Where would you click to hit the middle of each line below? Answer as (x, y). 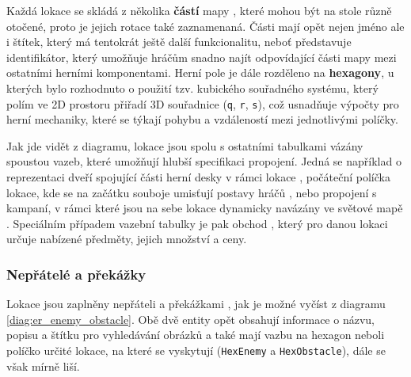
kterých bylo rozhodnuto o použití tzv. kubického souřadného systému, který (192, 88)
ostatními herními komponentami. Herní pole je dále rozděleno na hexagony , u (200, 72)
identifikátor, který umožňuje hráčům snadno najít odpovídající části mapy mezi (202, 57)
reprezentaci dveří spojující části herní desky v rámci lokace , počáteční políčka (198, 177)
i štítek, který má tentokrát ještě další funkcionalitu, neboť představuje (179, 42)
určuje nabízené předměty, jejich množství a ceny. (127, 239)
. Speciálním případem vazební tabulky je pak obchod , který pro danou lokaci (197, 223)
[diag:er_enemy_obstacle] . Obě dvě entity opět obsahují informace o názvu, (190, 319)
